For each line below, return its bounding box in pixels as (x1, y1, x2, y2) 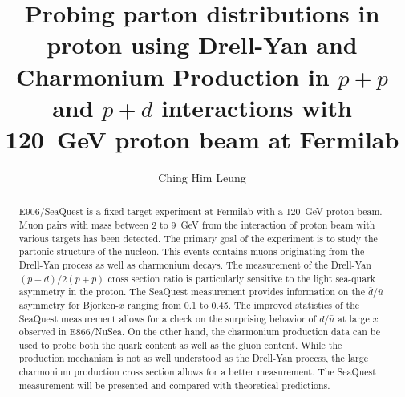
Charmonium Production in (16, 59, 330, 92)
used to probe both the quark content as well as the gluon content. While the (18, 338, 342, 351)
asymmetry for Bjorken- (18, 298, 119, 311)
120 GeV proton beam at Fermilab (5, 122, 399, 155)
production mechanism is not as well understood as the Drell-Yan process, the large (18, 351, 368, 365)
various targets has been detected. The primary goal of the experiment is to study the (18, 231, 378, 245)
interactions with (160, 91, 352, 124)
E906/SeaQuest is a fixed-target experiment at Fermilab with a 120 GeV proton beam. (18, 205, 383, 218)
